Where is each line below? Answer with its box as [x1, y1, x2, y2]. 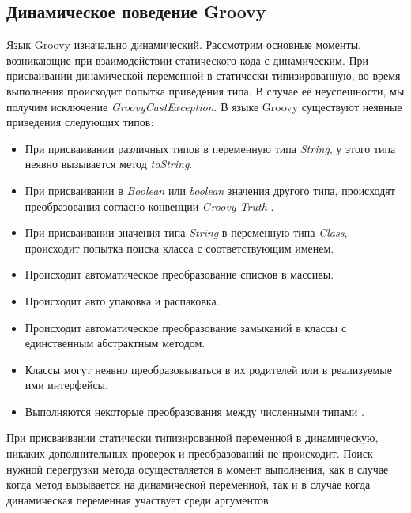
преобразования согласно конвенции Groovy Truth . [25, 197, 274, 214]
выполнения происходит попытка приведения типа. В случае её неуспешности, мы [6, 82, 405, 99]
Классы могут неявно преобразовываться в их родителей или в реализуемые [25, 361, 392, 377]
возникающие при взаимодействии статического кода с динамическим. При [6, 51, 369, 68]
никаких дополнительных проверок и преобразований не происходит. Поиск [6, 445, 373, 462]
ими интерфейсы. [25, 376, 108, 393]
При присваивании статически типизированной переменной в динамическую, [6, 429, 379, 446]
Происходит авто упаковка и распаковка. [25, 292, 220, 309]
